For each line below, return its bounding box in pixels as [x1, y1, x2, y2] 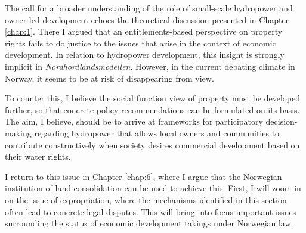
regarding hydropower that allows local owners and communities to [34, 126, 280, 139]
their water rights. [5, 150, 71, 163]
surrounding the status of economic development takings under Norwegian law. [5, 217, 293, 229]
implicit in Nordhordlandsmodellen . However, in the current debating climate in [5, 60, 295, 72]
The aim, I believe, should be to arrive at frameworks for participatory [5, 115, 263, 128]
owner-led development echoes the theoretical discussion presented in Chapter [5, 13, 289, 26]
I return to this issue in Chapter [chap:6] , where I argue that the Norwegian [5, 170, 282, 182]
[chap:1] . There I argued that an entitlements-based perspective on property [5, 25, 283, 38]
